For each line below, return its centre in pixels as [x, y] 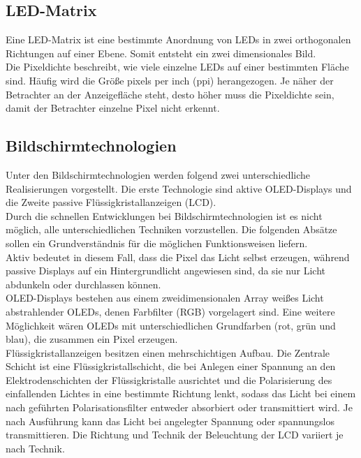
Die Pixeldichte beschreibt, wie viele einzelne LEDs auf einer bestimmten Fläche [177, 67]
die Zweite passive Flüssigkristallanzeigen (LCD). [111, 202]
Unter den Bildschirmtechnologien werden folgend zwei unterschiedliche [158, 174]
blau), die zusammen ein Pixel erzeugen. [92, 339]
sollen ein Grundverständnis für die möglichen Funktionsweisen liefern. [157, 243]
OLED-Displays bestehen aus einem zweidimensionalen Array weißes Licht [165, 298]
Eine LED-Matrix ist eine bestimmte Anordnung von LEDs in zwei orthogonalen [178, 39]
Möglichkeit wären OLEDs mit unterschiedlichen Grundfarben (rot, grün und [171, 325]
